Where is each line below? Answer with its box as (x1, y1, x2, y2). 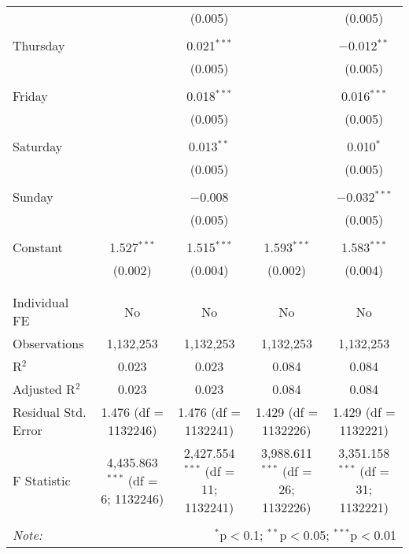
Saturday (13, 137, 63, 155)
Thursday (13, 36, 65, 54)
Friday (13, 87, 48, 105)
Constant (13, 238, 63, 256)
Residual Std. (13, 403, 87, 421)
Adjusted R (13, 380, 76, 398)
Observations (13, 334, 84, 352)
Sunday (13, 188, 53, 206)
